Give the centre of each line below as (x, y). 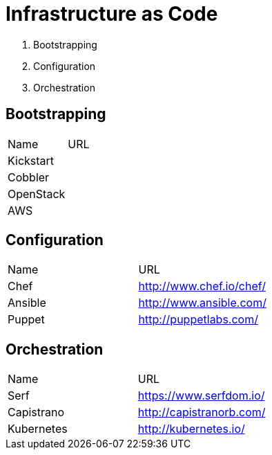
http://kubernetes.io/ (191, 429)
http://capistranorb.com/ (202, 412)
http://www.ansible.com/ (202, 303)
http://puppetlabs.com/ (198, 320)
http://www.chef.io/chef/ (202, 286)
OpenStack (37, 194)
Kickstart (31, 160)
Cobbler (29, 177)
